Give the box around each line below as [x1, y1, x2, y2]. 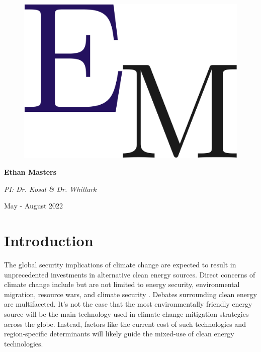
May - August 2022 [4, 200, 63, 211]
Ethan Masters [4, 167, 57, 177]
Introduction [4, 230, 94, 251]
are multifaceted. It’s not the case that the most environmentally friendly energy [4, 299, 252, 309]
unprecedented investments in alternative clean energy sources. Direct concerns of [4, 269, 255, 279]
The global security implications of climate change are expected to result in [4, 259, 236, 270]
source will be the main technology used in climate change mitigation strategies [4, 309, 249, 319]
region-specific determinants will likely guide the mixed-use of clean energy [4, 328, 234, 339]
